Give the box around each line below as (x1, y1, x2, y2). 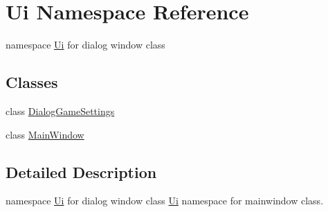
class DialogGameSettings (6, 103, 115, 118)
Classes (6, 71, 58, 93)
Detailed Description (6, 161, 157, 182)
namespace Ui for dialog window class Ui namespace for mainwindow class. (6, 193, 324, 208)
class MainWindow (6, 127, 84, 141)
